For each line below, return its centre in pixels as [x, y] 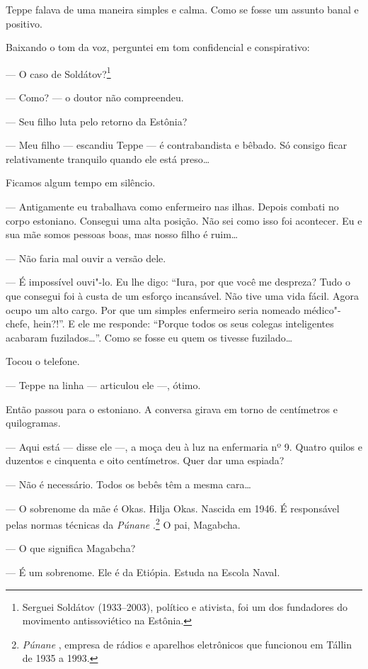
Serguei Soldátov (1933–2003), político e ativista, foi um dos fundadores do [185, 606]
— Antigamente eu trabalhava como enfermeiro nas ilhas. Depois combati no [172, 206]
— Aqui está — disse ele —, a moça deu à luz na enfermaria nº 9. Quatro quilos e [184, 446]
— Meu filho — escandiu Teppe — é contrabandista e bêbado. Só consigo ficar [177, 145]
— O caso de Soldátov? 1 [58, 72]
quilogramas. [33, 423]
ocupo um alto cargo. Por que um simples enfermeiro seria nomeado [153, 309]
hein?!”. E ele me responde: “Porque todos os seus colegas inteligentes [183, 324]
